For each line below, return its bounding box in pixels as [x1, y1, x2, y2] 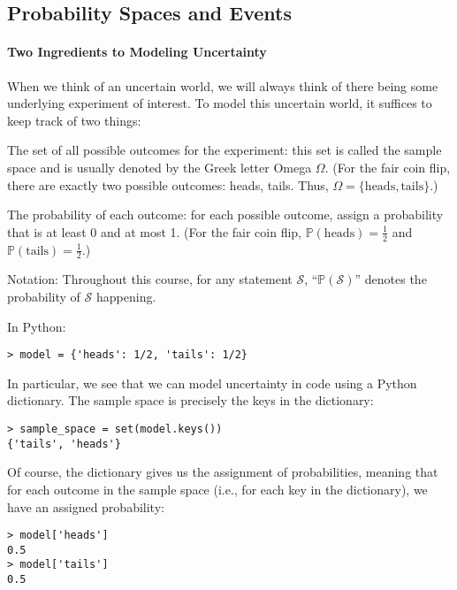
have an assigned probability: [7, 497, 164, 516]
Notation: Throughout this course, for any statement [7, 270, 293, 288]
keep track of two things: [7, 111, 141, 129]
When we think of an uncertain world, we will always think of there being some [7, 76, 438, 95]
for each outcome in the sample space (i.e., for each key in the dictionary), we [7, 479, 428, 498]
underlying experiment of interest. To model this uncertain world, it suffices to [7, 94, 432, 112]
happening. [95, 287, 156, 305]
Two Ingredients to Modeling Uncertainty [7, 42, 267, 61]
